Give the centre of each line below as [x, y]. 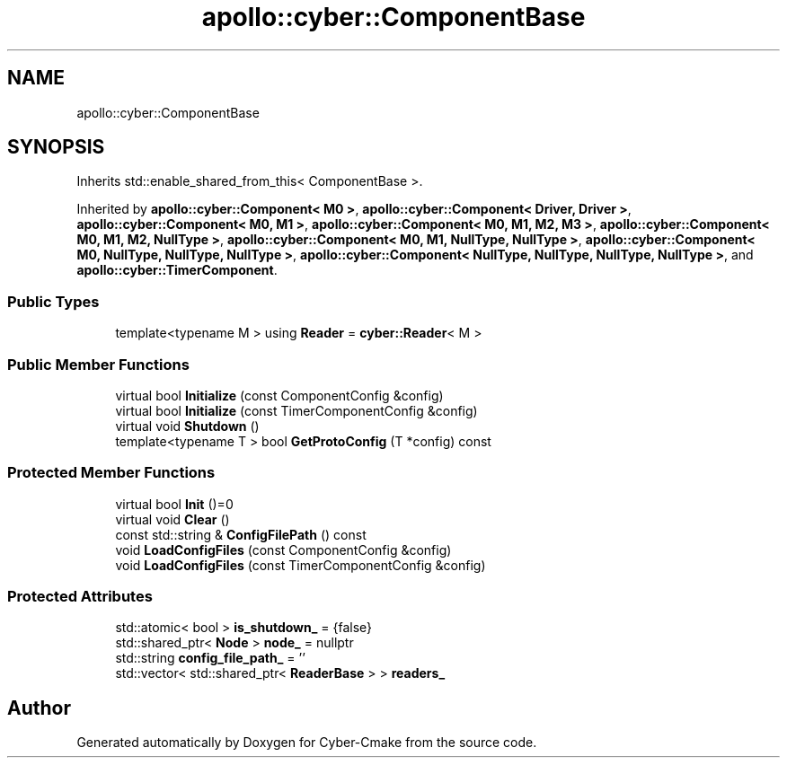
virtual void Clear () [172, 519]
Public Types [53, 301]
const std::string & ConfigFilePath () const [241, 534]
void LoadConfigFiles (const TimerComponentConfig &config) [301, 565]
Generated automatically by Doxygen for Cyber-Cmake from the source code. [307, 743]
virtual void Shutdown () [187, 426]
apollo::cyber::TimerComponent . [177, 270]
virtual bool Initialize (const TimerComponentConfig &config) [296, 410]
